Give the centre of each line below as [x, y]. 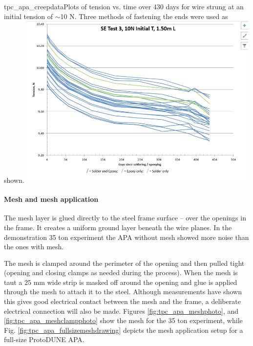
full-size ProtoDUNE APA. [44, 339]
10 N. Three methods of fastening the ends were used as [144, 16]
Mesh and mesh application [51, 199]
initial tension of [29, 16]
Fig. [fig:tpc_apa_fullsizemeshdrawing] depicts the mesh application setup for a [124, 330]
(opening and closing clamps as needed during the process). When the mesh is [121, 272]
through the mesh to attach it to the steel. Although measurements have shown [123, 292]
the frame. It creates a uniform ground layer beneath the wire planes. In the [118, 227]
